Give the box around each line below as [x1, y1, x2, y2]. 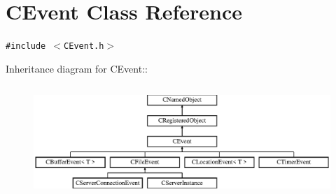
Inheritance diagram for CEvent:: [6, 61, 148, 75]
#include [6, 41, 46, 52]
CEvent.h [64, 41, 104, 52]
